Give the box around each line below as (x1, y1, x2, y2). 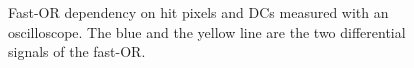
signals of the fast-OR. (8, 41, 146, 62)
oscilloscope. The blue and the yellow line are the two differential (8, 21, 406, 42)
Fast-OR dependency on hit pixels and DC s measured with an (8, 2, 389, 22)
